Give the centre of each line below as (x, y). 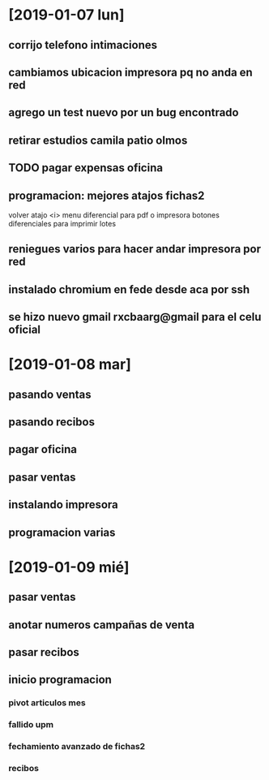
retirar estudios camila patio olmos (98, 140)
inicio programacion (60, 680)
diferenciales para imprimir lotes (62, 223)
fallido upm (31, 725)
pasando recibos (52, 422)
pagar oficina (43, 449)
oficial (25, 330)
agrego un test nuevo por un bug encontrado (124, 112)
